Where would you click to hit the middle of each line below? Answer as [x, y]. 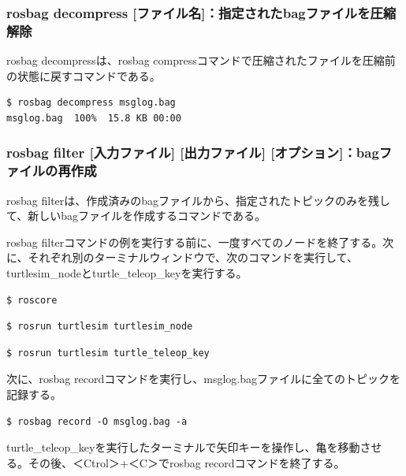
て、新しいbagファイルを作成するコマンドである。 [136, 216]
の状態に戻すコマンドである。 [84, 75]
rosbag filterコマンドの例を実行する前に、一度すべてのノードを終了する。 [195, 242]
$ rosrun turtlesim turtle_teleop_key [108, 353]
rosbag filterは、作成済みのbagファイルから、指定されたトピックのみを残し [199, 200]
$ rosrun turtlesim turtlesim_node [100, 327]
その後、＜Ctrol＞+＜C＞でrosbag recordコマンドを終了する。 [186, 462]
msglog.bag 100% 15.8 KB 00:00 [94, 118]
